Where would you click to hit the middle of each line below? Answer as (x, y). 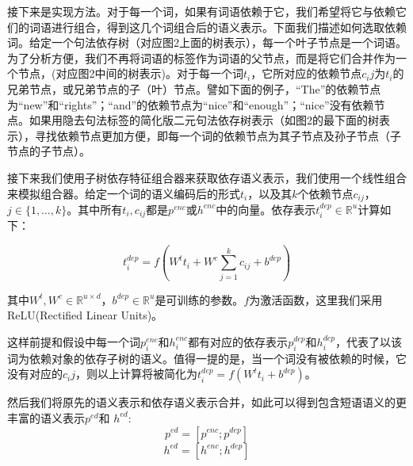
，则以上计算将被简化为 (137, 374)
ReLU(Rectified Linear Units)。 (85, 315)
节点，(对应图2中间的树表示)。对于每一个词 (130, 73)
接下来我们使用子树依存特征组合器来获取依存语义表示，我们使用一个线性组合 (207, 177)
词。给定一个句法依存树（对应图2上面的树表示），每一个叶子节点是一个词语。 (207, 42)
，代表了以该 (369, 341)
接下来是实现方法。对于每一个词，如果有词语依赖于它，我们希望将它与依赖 (201, 11)
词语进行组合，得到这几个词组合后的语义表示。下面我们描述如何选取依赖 (218, 27)
